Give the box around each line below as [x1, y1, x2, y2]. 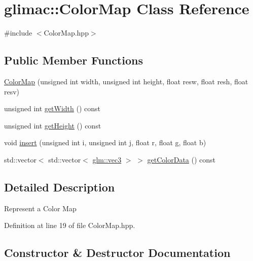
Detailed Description [4, 179, 115, 194]
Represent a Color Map [4, 203, 77, 213]
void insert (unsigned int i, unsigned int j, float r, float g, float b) [4, 137, 206, 148]
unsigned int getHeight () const [4, 120, 101, 130]
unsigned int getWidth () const [4, 103, 100, 114]
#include [4, 27, 32, 38]
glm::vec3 [92, 154, 122, 165]
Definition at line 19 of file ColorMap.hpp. [4, 220, 135, 231]
